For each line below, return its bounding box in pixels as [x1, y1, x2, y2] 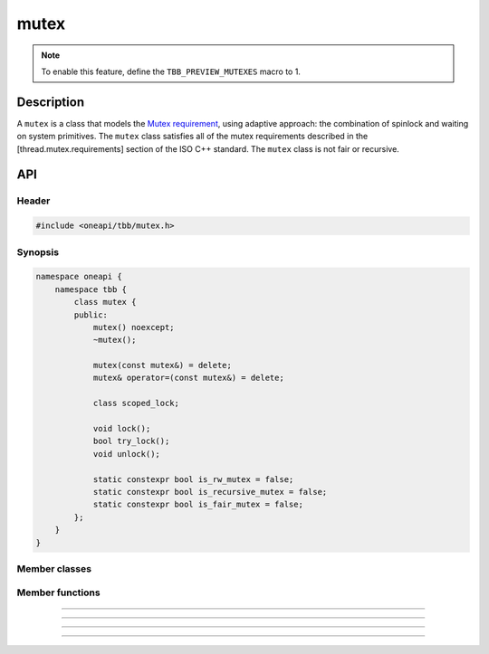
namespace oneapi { [35, 271, 122, 282]
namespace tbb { [54, 284, 127, 294]
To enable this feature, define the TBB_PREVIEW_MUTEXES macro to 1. [41, 66, 301, 77]
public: [73, 309, 109, 320]
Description [16, 94, 85, 109]
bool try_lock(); [92, 436, 170, 447]
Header [16, 194, 51, 207]
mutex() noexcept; [92, 322, 176, 332]
